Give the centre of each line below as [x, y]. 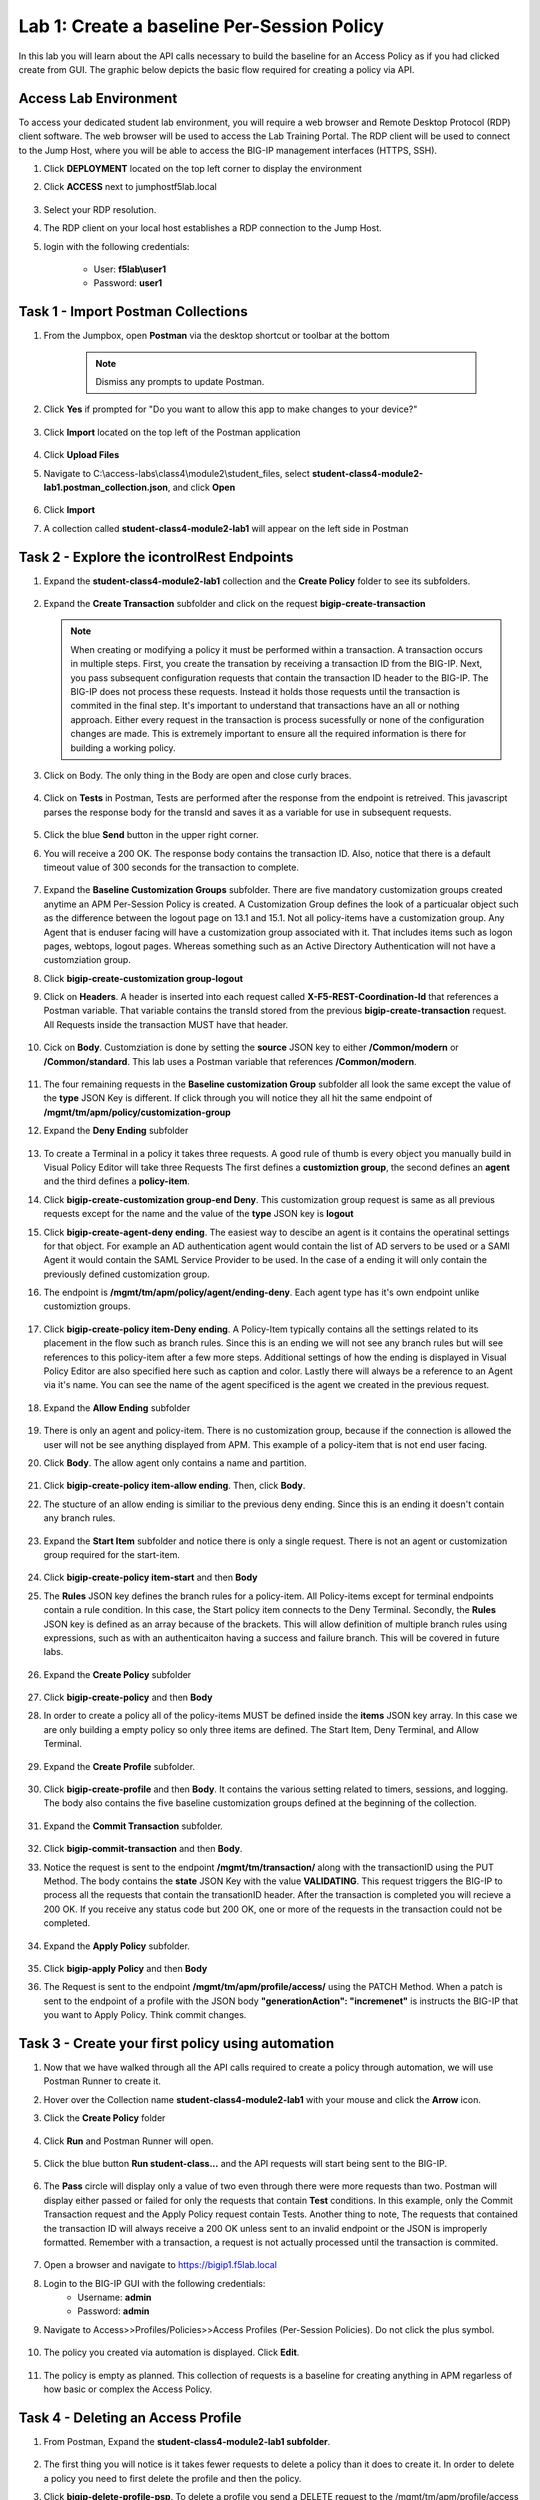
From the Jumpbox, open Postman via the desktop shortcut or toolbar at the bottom [216, 336]
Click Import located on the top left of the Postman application [172, 432]
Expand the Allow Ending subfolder [117, 1407]
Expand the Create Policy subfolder [117, 1674]
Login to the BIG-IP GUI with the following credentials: [154, 2283]
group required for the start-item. [111, 1554]
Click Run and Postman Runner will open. [128, 2141]
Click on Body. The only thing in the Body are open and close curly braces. [197, 775]
